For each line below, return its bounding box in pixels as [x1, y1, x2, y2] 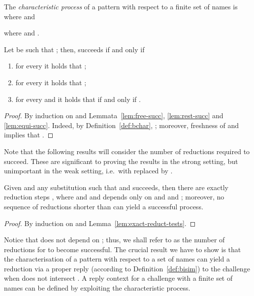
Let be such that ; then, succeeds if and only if [4, 44, 145, 54]
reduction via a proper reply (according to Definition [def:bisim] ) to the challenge [4, 263, 250, 273]
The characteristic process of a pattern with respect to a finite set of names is [4, 1, 238, 11]
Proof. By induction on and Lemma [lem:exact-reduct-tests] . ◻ [4, 218, 196, 228]
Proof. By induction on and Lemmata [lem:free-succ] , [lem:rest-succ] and [4, 110, 223, 121]
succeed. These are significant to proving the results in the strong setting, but [4, 156, 238, 166]
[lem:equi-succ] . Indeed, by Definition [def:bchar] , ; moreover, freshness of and [4, 120, 239, 130]
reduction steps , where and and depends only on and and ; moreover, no [4, 192, 224, 202]
